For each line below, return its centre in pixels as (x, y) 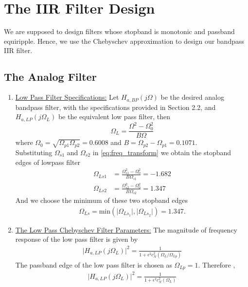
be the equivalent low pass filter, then (114, 117)
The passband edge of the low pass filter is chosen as (94, 264)
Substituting (34, 152)
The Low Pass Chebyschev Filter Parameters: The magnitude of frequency (126, 229)
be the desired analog (192, 97)
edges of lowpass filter (48, 162)
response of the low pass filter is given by (77, 239)
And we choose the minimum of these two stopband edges (101, 200)
